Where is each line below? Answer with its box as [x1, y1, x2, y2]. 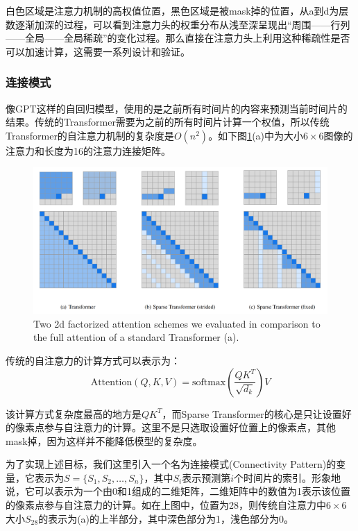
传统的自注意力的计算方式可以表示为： [6, 353, 180, 367]
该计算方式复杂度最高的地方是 [6, 406, 142, 421]
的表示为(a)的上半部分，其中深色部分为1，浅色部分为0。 [38, 511, 294, 525]
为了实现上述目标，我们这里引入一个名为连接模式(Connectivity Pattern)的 [6, 457, 336, 471]
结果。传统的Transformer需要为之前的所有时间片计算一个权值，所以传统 [6, 115, 330, 129]
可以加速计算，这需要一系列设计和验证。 [6, 44, 190, 58]
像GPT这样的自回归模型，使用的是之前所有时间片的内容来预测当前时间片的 [6, 101, 348, 115]
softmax [191, 377, 226, 387]
